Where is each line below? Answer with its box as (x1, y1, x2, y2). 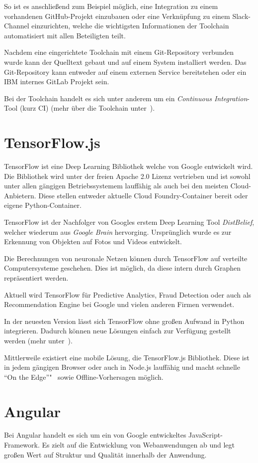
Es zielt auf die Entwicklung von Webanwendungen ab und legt (42, 440, 235, 450)
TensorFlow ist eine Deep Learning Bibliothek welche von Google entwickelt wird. (4, 161, 253, 171)
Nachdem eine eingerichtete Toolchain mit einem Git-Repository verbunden (4, 47, 234, 57)
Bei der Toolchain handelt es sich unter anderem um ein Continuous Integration (4, 93, 248, 103)
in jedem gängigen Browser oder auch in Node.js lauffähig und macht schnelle (4, 362, 240, 372)
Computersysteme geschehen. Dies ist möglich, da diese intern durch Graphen (4, 263, 241, 273)
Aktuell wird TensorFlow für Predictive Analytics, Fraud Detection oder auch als (4, 289, 252, 300)
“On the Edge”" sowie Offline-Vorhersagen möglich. (4, 371, 164, 382)
